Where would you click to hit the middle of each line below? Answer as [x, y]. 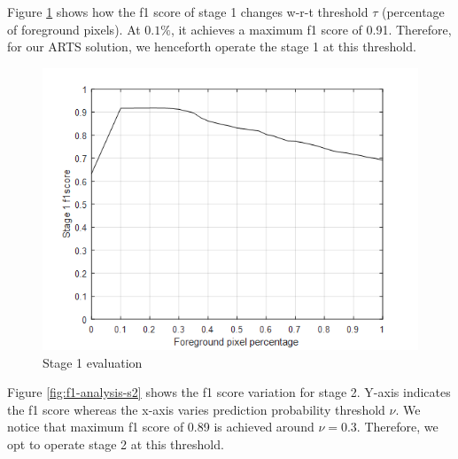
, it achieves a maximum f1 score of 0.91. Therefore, [311, 29]
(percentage [413, 12]
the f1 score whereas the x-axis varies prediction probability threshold [196, 409]
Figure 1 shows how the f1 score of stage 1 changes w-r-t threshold [188, 12]
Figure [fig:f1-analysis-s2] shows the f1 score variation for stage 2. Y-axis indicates [229, 392]
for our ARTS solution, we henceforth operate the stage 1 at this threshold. [212, 47]
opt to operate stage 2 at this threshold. [116, 443]
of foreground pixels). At [74, 29]
